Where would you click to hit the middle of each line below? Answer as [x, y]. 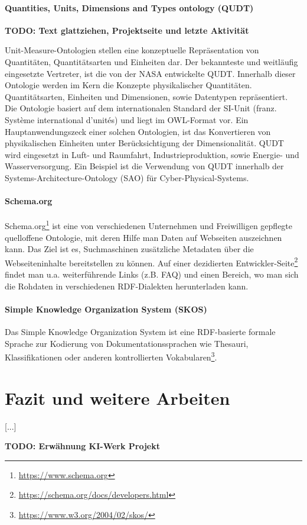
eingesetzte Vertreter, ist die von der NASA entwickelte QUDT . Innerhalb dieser [150, 73]
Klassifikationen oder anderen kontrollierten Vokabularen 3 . [111, 356]
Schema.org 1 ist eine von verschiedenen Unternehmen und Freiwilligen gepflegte [149, 225]
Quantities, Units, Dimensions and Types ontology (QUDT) [129, 7]
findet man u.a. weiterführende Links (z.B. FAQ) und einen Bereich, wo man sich [152, 274]
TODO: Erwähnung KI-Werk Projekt [82, 446]
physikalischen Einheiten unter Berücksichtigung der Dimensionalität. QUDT [144, 143]
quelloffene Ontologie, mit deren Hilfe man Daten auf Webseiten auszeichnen [143, 237]
